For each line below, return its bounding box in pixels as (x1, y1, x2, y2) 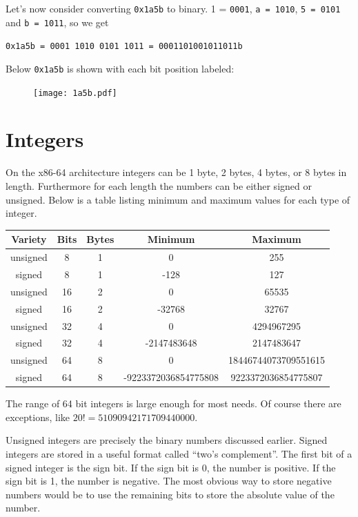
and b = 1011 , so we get (6, 14, 109, 29)
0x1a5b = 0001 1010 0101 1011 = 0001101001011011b (6, 41, 243, 52)
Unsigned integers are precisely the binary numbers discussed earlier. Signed (6, 433, 328, 447)
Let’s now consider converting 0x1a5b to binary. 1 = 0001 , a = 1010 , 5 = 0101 (6, 1, 341, 15)
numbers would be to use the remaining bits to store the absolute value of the (6, 487, 335, 501)
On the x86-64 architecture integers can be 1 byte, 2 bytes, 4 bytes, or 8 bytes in (6, 165, 347, 179)
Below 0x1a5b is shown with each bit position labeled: (6, 61, 235, 75)
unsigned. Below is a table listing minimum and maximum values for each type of (6, 192, 350, 206)
